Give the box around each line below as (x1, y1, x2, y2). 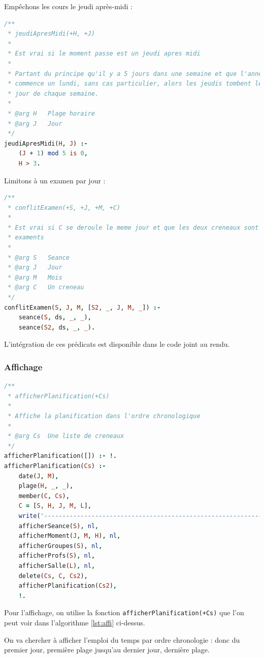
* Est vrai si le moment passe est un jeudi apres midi (8, 50, 201, 58)
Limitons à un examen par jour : (4, 175, 106, 185)
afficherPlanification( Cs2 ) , (18, 582, 117, 590)
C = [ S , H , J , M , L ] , (18, 502, 91, 510)
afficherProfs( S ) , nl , (18, 552, 95, 560)
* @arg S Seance (8, 254, 70, 261)
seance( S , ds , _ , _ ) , (18, 314, 91, 321)
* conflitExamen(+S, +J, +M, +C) (8, 204, 121, 211)
